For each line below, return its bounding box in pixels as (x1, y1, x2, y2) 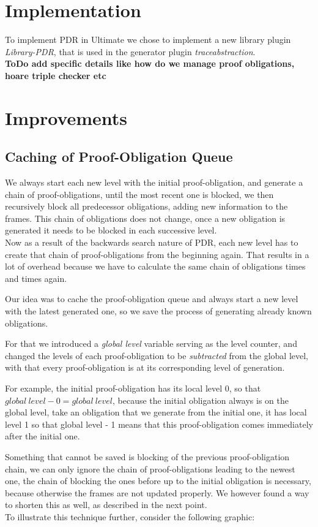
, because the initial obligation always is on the (113, 393, 289, 406)
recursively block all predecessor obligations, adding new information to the (5, 200, 288, 213)
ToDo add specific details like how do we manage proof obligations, (5, 57, 295, 70)
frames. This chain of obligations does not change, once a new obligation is (5, 211, 286, 224)
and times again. (5, 271, 67, 284)
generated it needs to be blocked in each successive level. (5, 224, 217, 237)
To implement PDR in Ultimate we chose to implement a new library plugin (5, 33, 291, 46)
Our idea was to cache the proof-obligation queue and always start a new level (5, 292, 298, 305)
